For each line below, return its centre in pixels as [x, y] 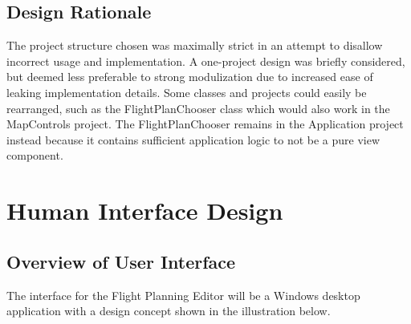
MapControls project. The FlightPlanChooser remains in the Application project [205, 124]
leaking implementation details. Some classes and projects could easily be [187, 92]
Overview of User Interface [121, 261]
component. [35, 155]
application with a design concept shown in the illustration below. [169, 311]
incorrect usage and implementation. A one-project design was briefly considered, [206, 61]
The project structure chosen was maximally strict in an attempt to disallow [195, 45]
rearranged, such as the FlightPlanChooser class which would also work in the [198, 108]
